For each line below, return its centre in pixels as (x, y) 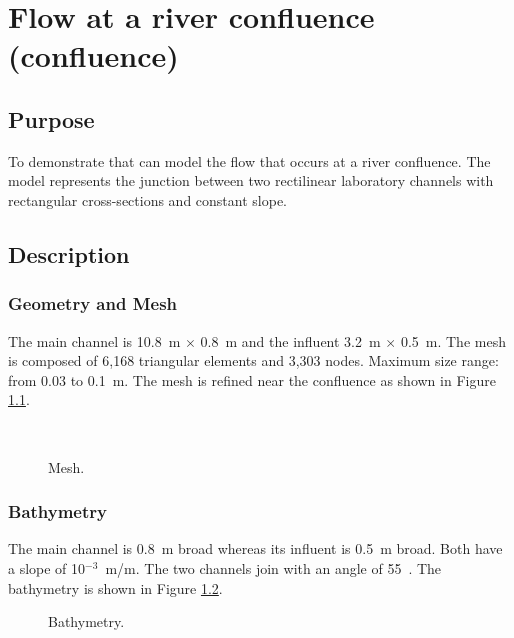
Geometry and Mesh (93, 303)
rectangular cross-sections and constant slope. (148, 199)
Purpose (51, 118)
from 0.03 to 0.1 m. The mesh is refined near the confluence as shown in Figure (252, 379)
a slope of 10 (47, 567)
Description (69, 253)
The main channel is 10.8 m (94, 340)
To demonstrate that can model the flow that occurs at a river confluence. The (249, 160)
